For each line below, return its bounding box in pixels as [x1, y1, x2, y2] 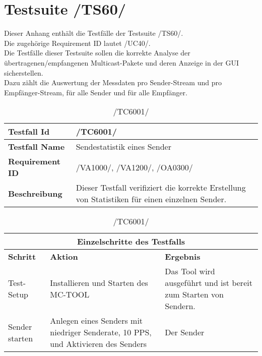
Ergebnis [165, 251, 201, 263]
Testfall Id [8, 126, 50, 138]
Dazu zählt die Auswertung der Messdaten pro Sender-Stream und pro [4, 77, 222, 88]
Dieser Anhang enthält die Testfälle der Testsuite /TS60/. [4, 28, 183, 38]
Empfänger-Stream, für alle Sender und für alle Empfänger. [4, 87, 187, 97]
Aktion [50, 251, 78, 263]
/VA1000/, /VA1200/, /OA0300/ [76, 161, 193, 173]
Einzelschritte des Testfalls [77, 235, 185, 248]
